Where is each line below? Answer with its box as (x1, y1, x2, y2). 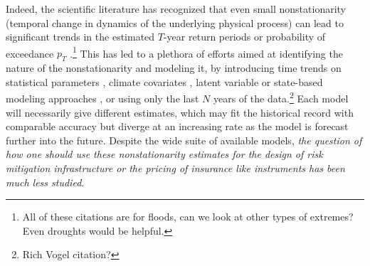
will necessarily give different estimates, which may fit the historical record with (6, 105, 354, 119)
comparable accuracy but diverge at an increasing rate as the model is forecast (6, 119, 349, 134)
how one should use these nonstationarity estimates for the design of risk (6, 147, 323, 161)
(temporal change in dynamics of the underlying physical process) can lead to (6, 15, 344, 30)
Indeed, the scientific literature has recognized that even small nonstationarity (6, 1, 347, 16)
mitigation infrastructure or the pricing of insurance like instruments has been (6, 161, 345, 176)
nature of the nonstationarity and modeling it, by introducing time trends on (6, 60, 342, 75)
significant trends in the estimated (6, 29, 155, 44)
